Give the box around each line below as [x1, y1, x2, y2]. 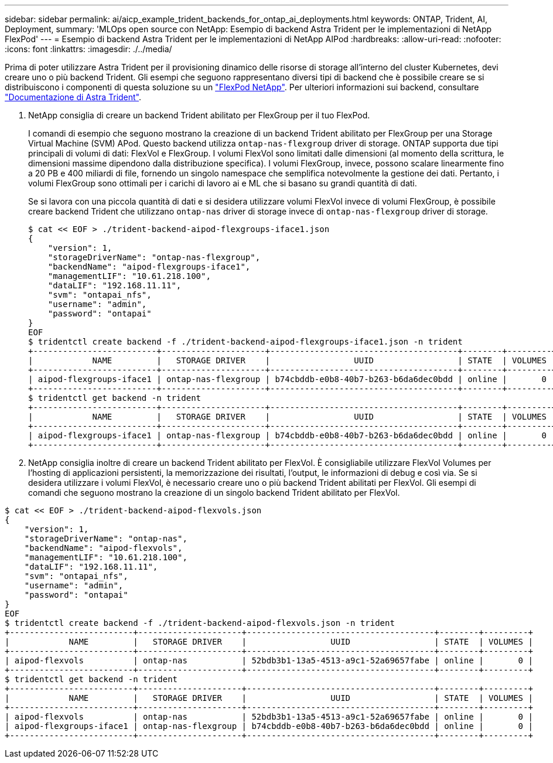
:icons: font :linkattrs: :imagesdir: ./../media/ [5, 44, 172, 54]
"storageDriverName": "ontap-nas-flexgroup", [47, 253, 261, 262]
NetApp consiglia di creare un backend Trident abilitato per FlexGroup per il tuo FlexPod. [28, 110, 370, 120]
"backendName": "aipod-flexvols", [24, 543, 183, 553]
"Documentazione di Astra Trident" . [5, 92, 142, 102]
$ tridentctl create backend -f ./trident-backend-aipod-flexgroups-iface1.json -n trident [28, 337, 463, 346]
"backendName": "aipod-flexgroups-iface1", [47, 262, 251, 271]
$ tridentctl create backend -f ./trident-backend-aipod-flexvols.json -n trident [5, 618, 395, 628]
